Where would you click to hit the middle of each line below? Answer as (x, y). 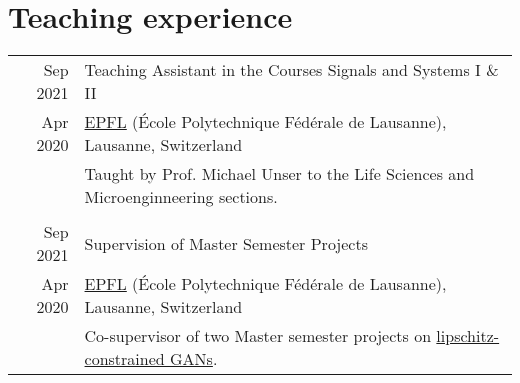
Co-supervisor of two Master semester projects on (258, 336)
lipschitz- (468, 336)
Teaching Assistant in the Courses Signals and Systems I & (291, 70)
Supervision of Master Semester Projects (226, 243)
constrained (124, 359)
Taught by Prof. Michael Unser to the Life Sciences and (279, 174)
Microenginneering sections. (181, 197)
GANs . (194, 359)
